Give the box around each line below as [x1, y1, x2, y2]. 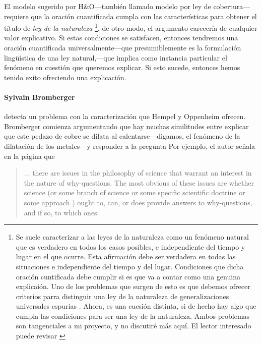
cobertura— [213, 1, 250, 11]
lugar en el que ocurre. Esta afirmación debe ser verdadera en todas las [16, 251, 236, 262]
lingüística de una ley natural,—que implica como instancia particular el [4, 52, 227, 63]
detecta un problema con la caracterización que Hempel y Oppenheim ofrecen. [4, 111, 246, 122]
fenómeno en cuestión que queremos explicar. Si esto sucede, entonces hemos [4, 62, 240, 73]
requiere [4, 11, 29, 21]
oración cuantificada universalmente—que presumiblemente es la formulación [4, 42, 241, 53]
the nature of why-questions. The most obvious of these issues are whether [24, 177, 254, 188]
